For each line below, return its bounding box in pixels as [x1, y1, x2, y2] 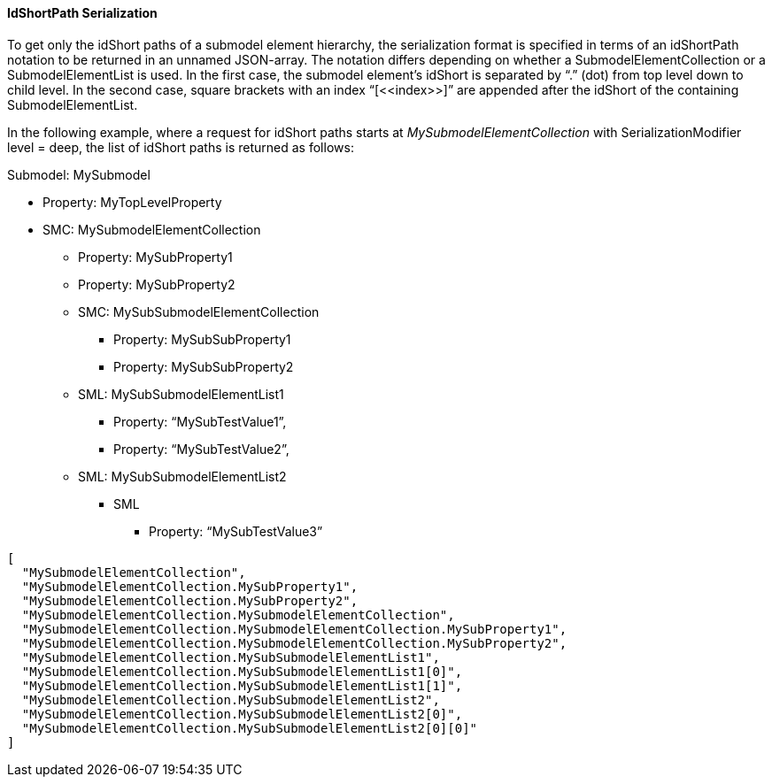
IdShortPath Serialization [7, 5, 158, 20]
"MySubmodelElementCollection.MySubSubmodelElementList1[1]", [21, 678, 463, 693]
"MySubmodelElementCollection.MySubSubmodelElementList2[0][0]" [21, 720, 478, 735]
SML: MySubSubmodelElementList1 [78, 386, 284, 402]
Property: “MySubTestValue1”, [113, 413, 287, 429]
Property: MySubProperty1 [78, 249, 233, 265]
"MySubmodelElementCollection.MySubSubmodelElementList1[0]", [21, 664, 463, 679]
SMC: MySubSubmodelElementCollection [78, 304, 320, 319]
